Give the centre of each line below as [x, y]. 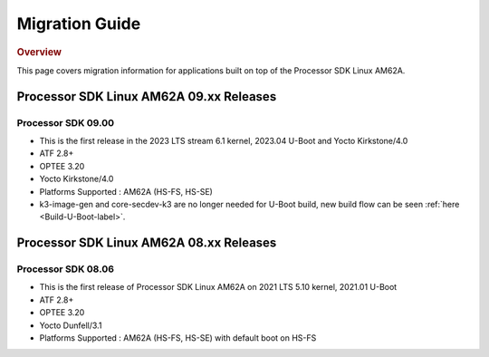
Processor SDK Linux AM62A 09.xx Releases [147, 96]
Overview [39, 52]
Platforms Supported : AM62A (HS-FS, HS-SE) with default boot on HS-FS [178, 338]
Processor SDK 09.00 [66, 122]
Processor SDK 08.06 [66, 269]
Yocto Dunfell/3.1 [71, 325]
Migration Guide [79, 24]
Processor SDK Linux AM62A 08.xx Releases [147, 243]
